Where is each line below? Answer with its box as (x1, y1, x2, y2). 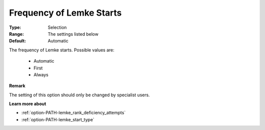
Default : (9, 38, 26, 44)
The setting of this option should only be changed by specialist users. (9, 92, 150, 98)
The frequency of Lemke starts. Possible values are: (9, 47, 115, 53)
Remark (9, 83, 26, 89)
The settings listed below (48, 31, 99, 37)
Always (33, 71, 49, 78)
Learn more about (9, 101, 47, 107)
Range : (9, 31, 24, 37)
